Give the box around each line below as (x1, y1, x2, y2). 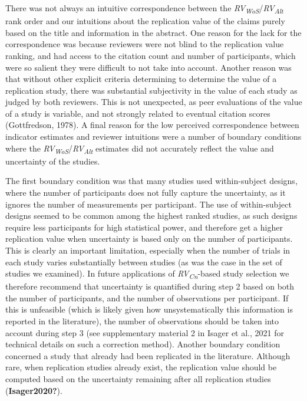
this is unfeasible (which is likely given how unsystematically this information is (5, 303, 293, 315)
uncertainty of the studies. (5, 155, 100, 167)
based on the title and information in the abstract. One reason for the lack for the (5, 26, 302, 38)
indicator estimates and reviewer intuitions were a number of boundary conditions (5, 130, 302, 143)
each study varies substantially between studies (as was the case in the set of (5, 255, 282, 268)
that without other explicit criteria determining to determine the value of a (5, 73, 277, 85)
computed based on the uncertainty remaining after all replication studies (5, 373, 271, 384)
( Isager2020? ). (5, 384, 62, 396)
